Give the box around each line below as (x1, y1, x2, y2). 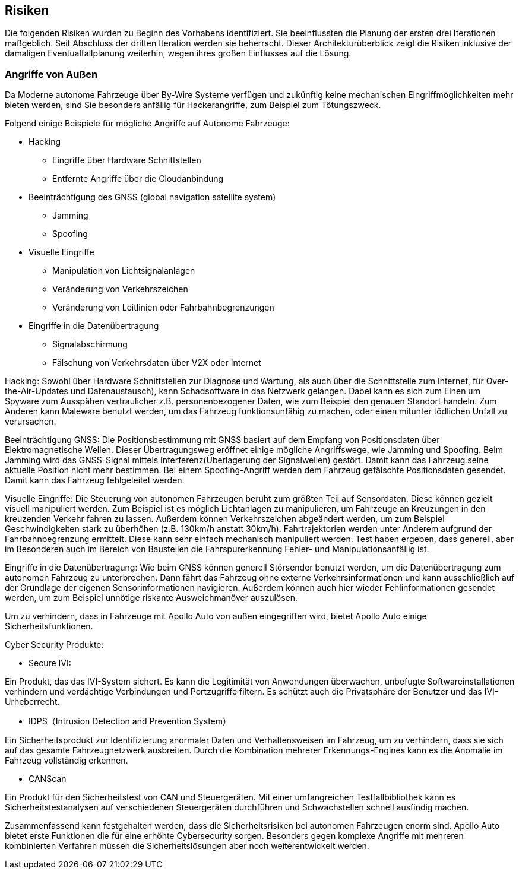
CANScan (29, 774, 67, 784)
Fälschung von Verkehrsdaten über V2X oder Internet (52, 357, 261, 368)
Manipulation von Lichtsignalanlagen (52, 265, 195, 276)
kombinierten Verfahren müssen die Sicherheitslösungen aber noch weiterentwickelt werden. (5, 841, 369, 851)
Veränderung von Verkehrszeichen (52, 284, 188, 294)
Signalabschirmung (52, 339, 128, 350)
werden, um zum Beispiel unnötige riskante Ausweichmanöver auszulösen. (5, 593, 298, 603)
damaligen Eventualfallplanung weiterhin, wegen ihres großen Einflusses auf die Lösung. (5, 48, 352, 59)
